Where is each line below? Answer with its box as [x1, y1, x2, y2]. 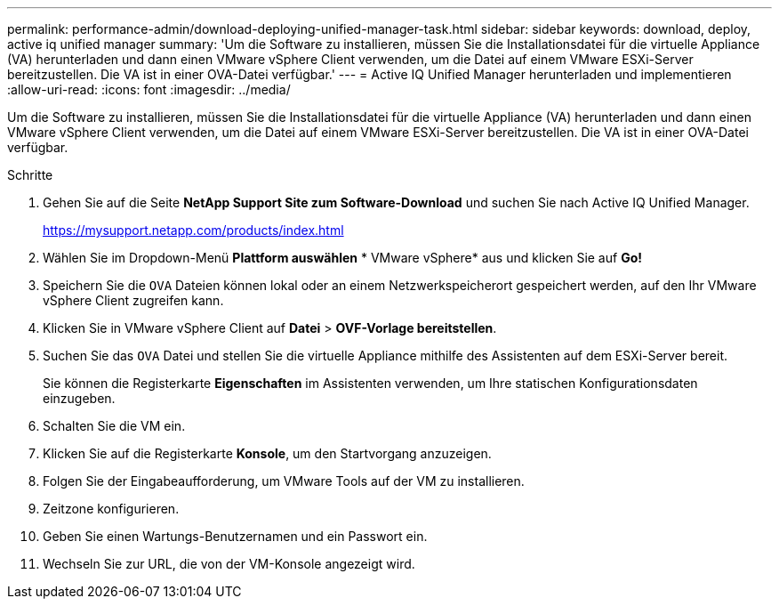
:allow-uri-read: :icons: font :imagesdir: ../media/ [7, 82, 291, 97]
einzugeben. [43, 391, 116, 406]
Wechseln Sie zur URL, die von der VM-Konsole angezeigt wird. [43, 556, 415, 571]
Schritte [7, 167, 53, 182]
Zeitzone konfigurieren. [43, 501, 180, 516]
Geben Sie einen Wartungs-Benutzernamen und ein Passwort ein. [43, 529, 428, 544]
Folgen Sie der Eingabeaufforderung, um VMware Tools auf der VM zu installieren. [43, 473, 525, 489]
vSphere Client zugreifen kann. [43, 293, 224, 308]
